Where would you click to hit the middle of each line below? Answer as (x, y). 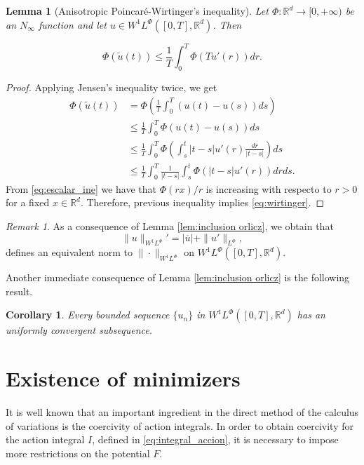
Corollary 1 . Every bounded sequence (88, 315)
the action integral (45, 439)
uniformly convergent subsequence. (79, 330)
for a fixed (28, 202)
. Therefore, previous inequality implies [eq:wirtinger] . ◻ (202, 202)
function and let (72, 24)
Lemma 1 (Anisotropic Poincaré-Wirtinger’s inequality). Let (137, 11)
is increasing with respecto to (269, 188)
